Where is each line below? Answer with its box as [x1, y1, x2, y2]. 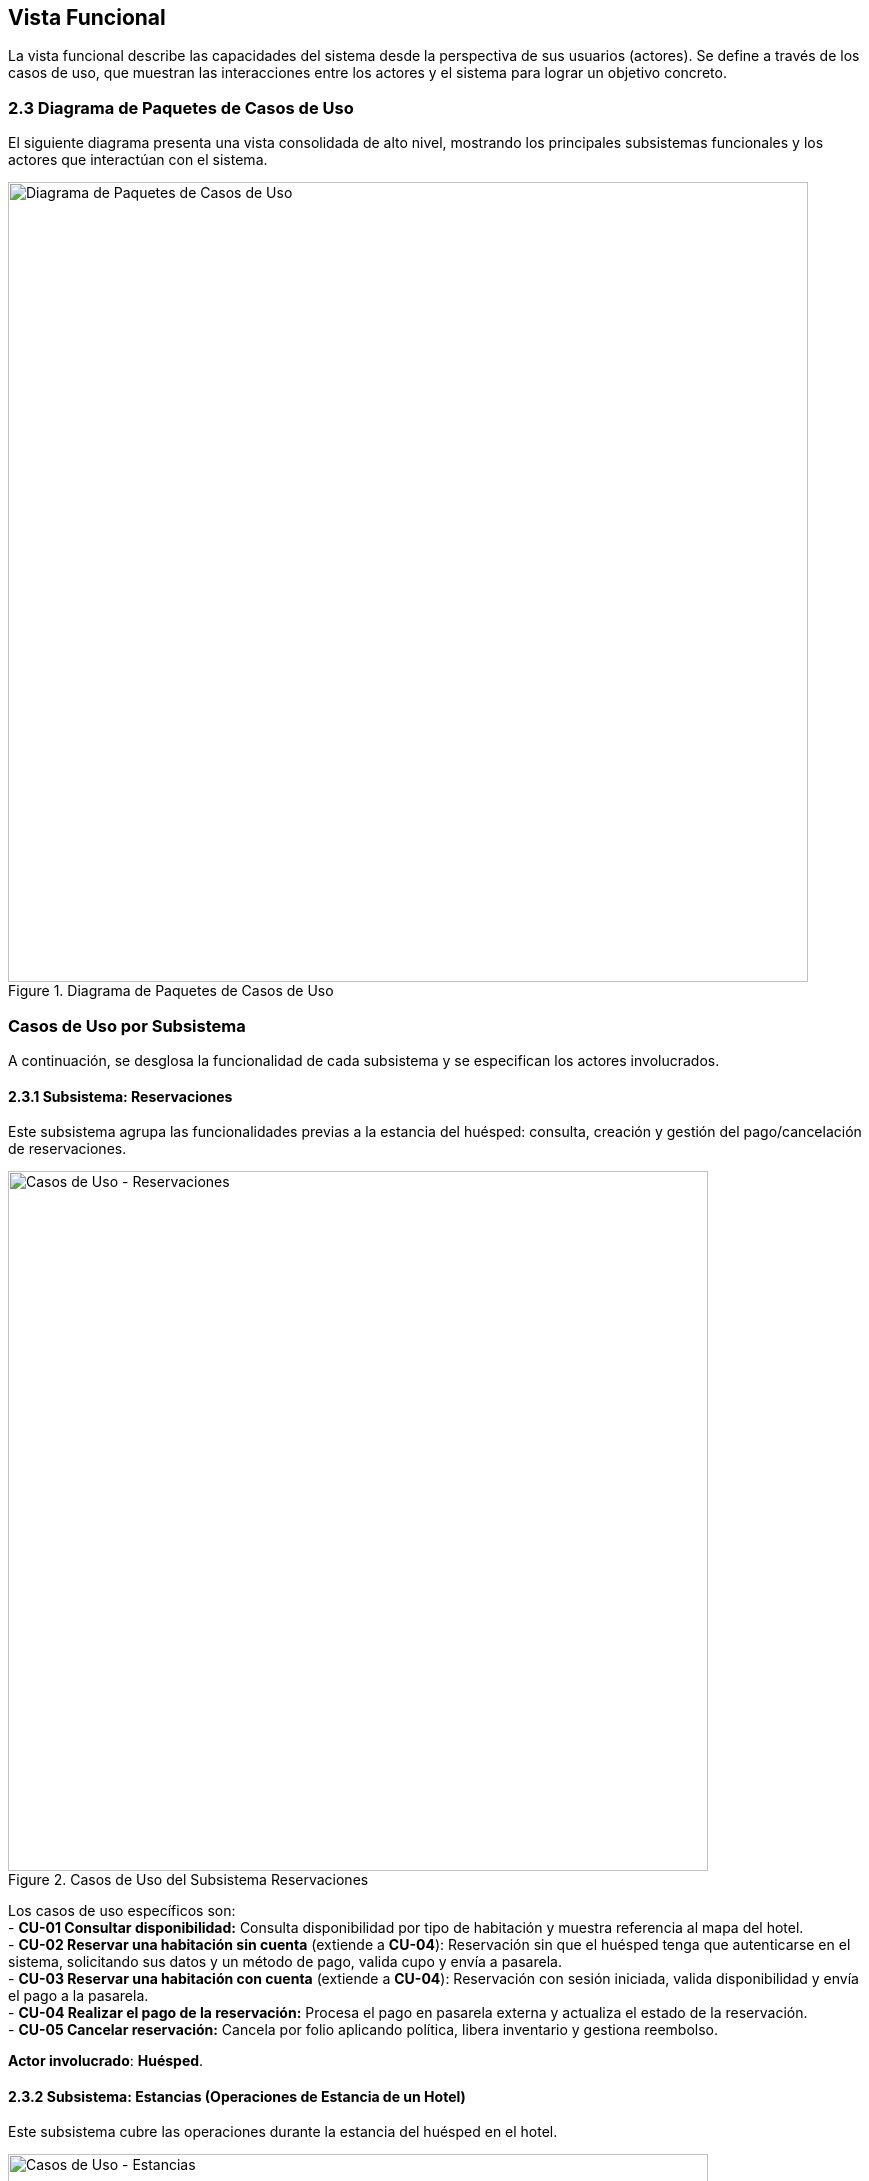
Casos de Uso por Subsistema [8, 1015, 246, 1036]
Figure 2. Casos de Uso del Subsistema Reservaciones [8, 1871, 369, 1889]
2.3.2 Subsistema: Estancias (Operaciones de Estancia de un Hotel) [8, 2087, 466, 2105]
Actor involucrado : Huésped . [8, 2052, 204, 2070]
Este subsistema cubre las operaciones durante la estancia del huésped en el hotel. [8, 2123, 558, 2141]
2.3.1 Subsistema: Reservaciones [8, 1087, 233, 1105]
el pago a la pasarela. [8, 1987, 149, 2005]
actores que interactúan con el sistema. [8, 151, 268, 169]
